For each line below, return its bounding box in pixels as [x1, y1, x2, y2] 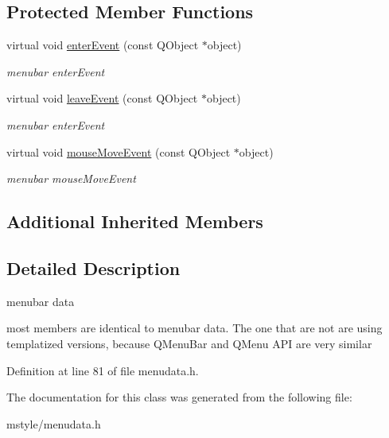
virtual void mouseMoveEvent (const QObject [6, 143, 231, 160]
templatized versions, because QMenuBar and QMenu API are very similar [6, 335, 372, 351]
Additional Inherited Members [6, 209, 263, 234]
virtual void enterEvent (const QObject [6, 37, 199, 53]
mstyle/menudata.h [6, 415, 101, 432]
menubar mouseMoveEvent [6, 170, 136, 187]
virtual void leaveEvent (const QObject [6, 90, 198, 107]
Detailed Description [6, 255, 181, 280]
